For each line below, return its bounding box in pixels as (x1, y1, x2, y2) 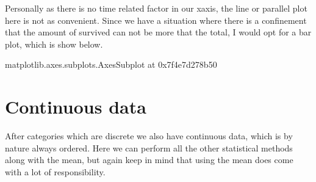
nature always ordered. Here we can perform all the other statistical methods (5, 141, 293, 154)
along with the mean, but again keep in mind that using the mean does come (5, 153, 293, 166)
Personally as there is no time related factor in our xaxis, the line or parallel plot (5, 2, 307, 14)
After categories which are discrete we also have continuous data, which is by (5, 129, 293, 142)
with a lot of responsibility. (5, 165, 106, 178)
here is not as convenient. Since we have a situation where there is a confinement (5, 13, 307, 26)
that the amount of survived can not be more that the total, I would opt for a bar (5, 26, 312, 38)
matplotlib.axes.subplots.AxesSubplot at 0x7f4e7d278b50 (5, 58, 217, 71)
